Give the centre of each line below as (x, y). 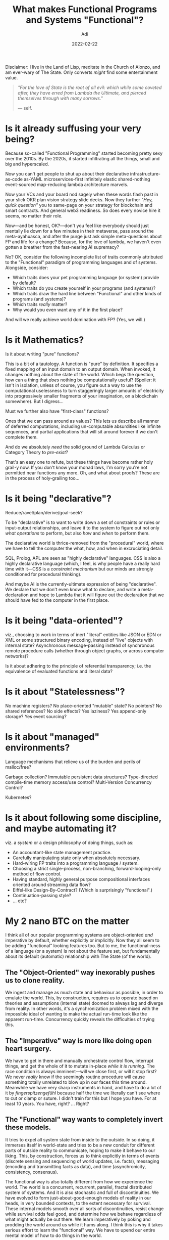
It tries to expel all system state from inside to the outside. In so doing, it (80, 1139)
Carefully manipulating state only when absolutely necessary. (76, 858)
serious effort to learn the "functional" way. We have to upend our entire (80, 1230)
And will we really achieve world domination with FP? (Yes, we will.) (75, 319)
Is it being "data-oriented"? (64, 620)
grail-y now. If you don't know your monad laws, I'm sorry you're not (76, 467)
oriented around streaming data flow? (51, 884)
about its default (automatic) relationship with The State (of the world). (78, 956)
